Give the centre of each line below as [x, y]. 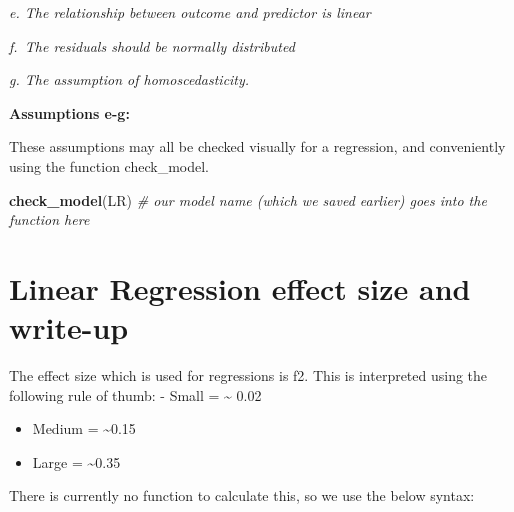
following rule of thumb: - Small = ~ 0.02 [135, 394]
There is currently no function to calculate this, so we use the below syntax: [242, 495]
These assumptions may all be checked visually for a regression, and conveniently [257, 146]
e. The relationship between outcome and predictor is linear [190, 12]
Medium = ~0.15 [84, 428]
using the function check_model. [109, 165]
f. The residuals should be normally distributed [152, 45]
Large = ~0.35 [76, 461]
